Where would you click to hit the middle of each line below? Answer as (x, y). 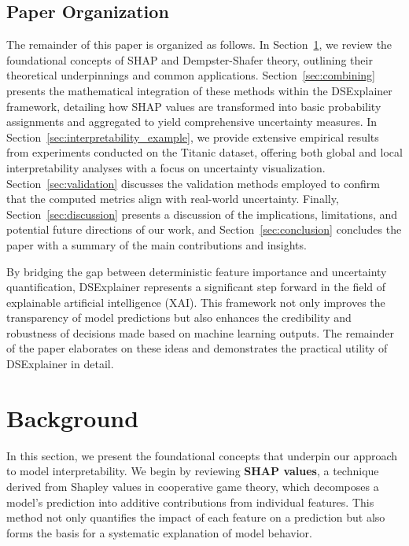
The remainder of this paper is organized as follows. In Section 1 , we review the (199, 44)
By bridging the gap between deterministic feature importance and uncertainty (197, 271)
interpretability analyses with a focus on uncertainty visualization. (166, 167)
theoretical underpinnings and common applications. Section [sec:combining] (191, 75)
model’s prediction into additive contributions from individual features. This (190, 502)
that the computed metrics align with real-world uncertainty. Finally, (173, 199)
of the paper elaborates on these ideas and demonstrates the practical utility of (197, 348)
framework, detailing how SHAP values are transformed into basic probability (194, 106)
